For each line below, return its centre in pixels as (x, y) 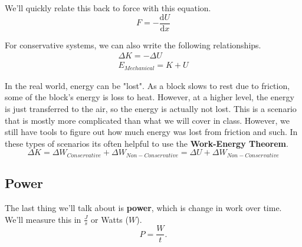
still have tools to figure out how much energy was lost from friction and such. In (151, 132)
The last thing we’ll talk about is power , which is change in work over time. (143, 207)
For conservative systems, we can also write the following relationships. (133, 45)
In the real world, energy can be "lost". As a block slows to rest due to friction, (147, 85)
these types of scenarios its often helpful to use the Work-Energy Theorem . (147, 143)
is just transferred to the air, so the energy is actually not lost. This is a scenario (151, 108)
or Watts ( (110, 219)
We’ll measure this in (43, 219)
